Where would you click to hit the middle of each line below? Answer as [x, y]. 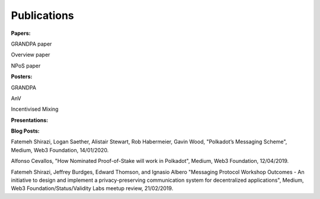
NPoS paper [26, 66]
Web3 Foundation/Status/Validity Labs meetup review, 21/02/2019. [92, 188]
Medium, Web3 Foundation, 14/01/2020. [60, 150]
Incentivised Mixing [35, 109]
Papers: [21, 33]
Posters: [22, 76]
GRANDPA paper [31, 44]
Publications [42, 15]
